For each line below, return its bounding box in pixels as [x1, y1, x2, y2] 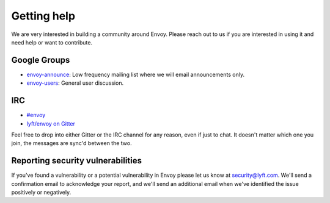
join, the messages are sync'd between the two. [11, 140, 132, 147]
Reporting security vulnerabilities [11, 155, 142, 166]
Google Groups [11, 55, 70, 65]
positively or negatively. [11, 189, 71, 196]
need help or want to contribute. [11, 38, 93, 46]
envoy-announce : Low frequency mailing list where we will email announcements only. [26, 71, 244, 78]
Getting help [11, 9, 76, 23]
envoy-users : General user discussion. [26, 79, 124, 87]
